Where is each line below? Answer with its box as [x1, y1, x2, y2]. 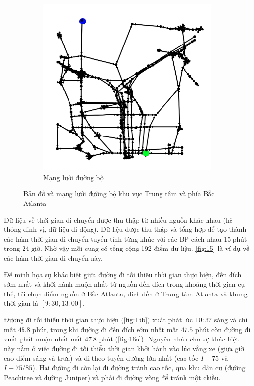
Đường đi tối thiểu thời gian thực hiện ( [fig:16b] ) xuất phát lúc [4, 315, 193, 325]
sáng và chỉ [214, 315, 248, 325]
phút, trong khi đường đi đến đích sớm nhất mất [32, 324, 179, 334]
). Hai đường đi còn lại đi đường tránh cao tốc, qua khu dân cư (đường [32, 362, 246, 372]
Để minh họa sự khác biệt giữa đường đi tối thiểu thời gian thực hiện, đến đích [4, 269, 242, 279]
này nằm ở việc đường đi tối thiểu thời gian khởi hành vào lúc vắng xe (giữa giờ [4, 343, 244, 353]
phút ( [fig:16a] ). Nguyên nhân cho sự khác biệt [99, 334, 239, 344]
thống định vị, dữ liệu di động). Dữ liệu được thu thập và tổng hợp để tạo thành [4, 224, 247, 234]
